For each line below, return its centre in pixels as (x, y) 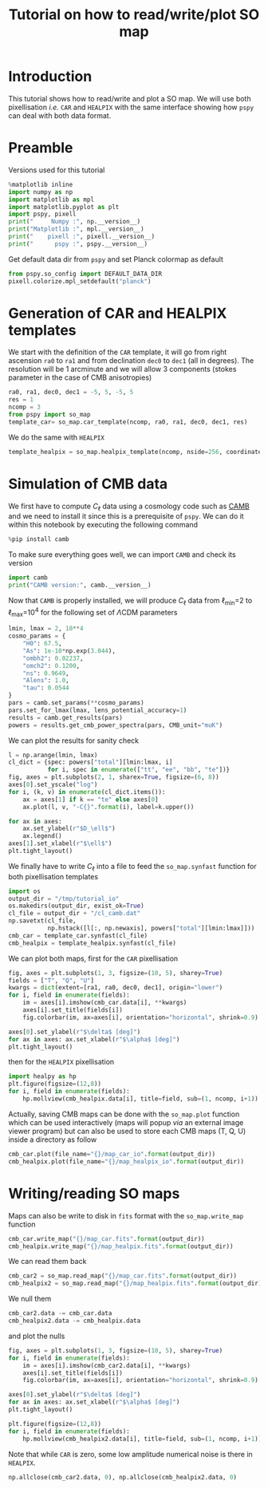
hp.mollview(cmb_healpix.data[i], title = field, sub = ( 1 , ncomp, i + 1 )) (141, 1099)
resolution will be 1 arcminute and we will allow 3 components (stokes (122, 369)
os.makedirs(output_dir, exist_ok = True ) (77, 906)
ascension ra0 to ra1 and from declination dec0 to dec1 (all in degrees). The (131, 361)
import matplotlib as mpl (51, 199)
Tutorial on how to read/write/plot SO (134, 15)
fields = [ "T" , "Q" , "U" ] (51, 980)
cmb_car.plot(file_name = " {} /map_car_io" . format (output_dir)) (112, 1154)
